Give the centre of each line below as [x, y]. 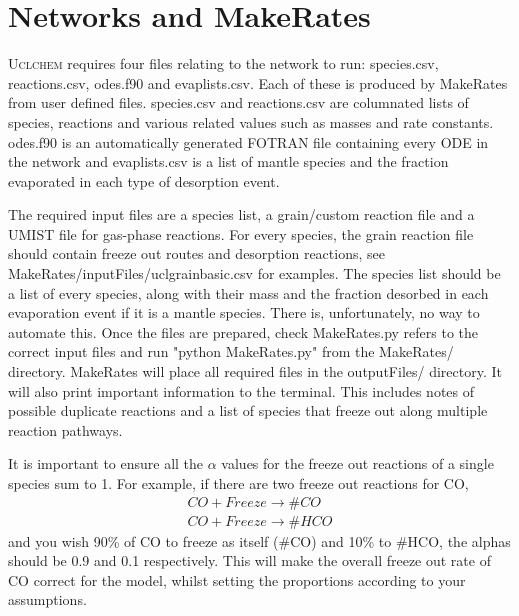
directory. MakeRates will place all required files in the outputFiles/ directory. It [255, 371]
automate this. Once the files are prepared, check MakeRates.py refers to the [243, 331]
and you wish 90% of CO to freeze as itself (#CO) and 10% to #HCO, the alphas [259, 540]
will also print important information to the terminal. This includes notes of [241, 390]
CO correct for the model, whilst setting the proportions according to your [237, 579]
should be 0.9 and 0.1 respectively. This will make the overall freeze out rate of [249, 560]
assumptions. [47, 599]
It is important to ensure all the [106, 463]
